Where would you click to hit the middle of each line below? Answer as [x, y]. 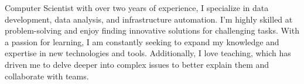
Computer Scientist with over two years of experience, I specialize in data [137, 8]
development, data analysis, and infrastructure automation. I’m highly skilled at [149, 19]
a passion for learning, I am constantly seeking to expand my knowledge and [142, 41]
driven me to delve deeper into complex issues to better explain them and [137, 64]
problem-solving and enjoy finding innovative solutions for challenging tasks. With [152, 30]
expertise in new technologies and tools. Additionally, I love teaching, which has [148, 53]
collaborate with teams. [47, 76]
